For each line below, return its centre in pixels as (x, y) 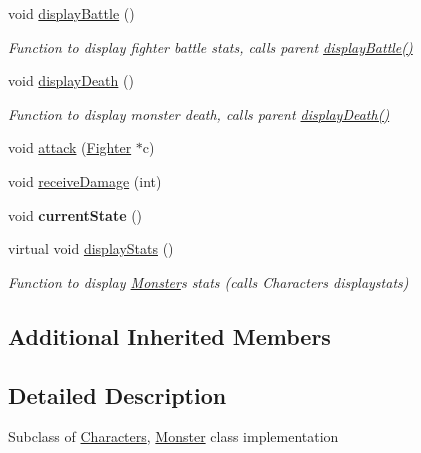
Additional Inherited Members (169, 335)
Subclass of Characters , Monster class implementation (173, 436)
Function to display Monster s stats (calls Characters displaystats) (208, 281)
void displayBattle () (71, 13)
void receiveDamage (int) (85, 180)
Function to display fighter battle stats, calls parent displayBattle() (210, 46)
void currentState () (75, 214)
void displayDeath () (71, 80)
